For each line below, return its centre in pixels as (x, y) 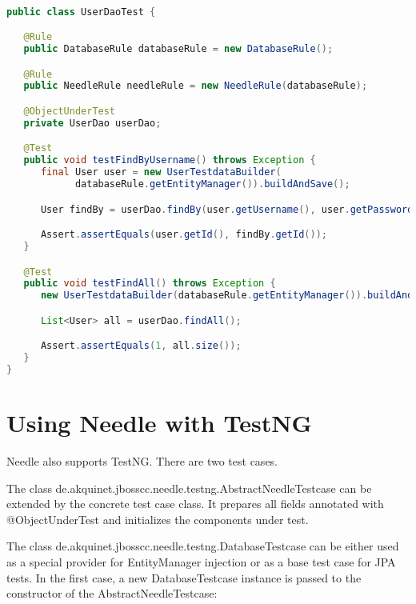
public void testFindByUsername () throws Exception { (170, 160)
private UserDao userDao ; (92, 123)
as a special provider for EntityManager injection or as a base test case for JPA (201, 562)
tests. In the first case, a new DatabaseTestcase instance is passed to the (184, 577)
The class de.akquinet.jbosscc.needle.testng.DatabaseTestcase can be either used (203, 546)
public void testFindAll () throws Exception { (150, 284)
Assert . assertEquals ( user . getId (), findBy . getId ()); (184, 235)
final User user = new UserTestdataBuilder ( (161, 172)
